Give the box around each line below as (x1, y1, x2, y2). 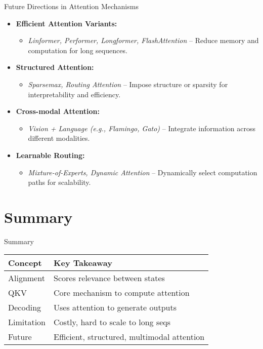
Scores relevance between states (54, 272, 165, 284)
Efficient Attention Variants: (16, 18, 117, 28)
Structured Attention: (16, 62, 94, 72)
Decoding (8, 301, 41, 314)
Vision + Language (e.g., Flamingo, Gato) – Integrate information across (28, 123, 255, 133)
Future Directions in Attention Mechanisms (4, 1, 139, 11)
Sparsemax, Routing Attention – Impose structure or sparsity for (28, 79, 228, 89)
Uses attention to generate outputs (54, 301, 177, 314)
